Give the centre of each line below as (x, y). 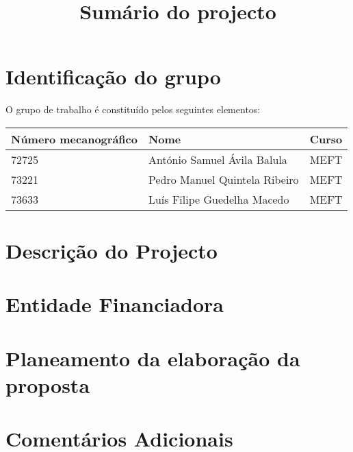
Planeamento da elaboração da (153, 358)
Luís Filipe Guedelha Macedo (219, 199)
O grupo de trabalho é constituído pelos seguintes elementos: (133, 109)
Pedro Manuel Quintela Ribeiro (223, 179)
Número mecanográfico (74, 139)
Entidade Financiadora (115, 304)
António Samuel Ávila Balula (218, 159)
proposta (48, 385)
